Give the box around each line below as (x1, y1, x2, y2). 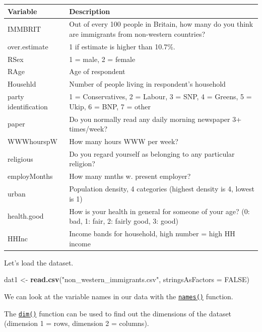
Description (69, 6, 110, 16)
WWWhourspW (8, 136, 57, 147)
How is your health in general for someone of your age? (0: (69, 206, 250, 216)
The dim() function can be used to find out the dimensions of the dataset (4, 308, 232, 318)
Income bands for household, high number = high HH (69, 228, 235, 239)
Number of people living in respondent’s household (69, 79, 226, 89)
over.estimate (8, 41, 48, 51)
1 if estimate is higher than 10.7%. (69, 41, 175, 51)
